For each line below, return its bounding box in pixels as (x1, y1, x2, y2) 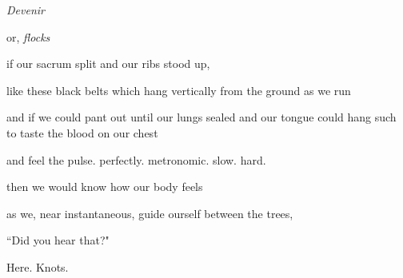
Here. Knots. (6, 258, 69, 275)
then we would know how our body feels (6, 178, 203, 195)
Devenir (6, 2, 45, 18)
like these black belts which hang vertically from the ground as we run (6, 81, 351, 98)
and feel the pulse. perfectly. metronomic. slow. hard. (6, 151, 266, 168)
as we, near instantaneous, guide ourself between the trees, (6, 205, 293, 221)
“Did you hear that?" (6, 232, 110, 248)
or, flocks (6, 28, 50, 45)
